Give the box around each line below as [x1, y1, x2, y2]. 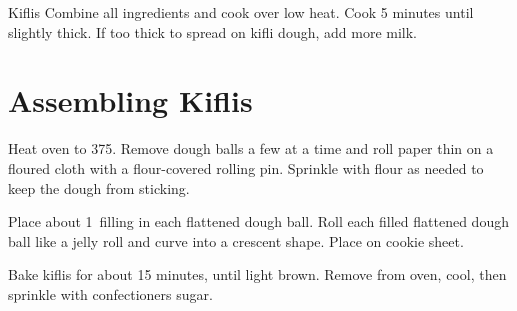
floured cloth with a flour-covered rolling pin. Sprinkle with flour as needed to [8, 157, 484, 178]
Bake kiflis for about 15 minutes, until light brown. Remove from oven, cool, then [8, 264, 507, 285]
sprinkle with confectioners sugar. [8, 283, 213, 304]
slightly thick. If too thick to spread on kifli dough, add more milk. [8, 21, 417, 42]
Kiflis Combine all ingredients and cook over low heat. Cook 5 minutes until [8, 2, 474, 22]
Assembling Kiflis [8, 80, 253, 121]
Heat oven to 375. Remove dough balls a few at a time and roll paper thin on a [8, 138, 494, 159]
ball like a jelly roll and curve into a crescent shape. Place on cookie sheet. [8, 230, 464, 251]
